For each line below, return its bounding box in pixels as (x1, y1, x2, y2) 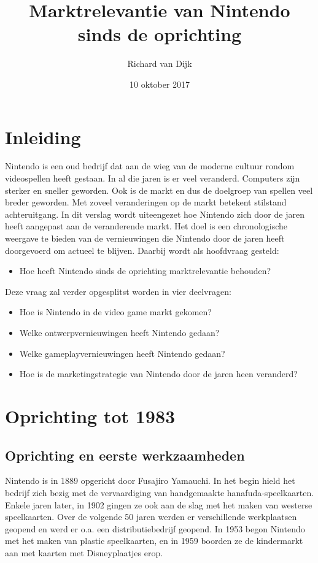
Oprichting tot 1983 (5, 403, 176, 428)
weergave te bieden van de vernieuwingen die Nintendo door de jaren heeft (5, 232, 285, 244)
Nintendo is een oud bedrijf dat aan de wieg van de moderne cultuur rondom (5, 159, 295, 172)
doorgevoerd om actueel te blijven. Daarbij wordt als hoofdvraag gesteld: (5, 243, 279, 256)
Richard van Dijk (127, 57, 192, 70)
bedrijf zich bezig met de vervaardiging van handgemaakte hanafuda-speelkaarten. (5, 486, 314, 499)
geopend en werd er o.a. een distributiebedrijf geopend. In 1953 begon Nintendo (5, 522, 305, 535)
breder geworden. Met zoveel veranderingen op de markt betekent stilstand (5, 196, 287, 209)
